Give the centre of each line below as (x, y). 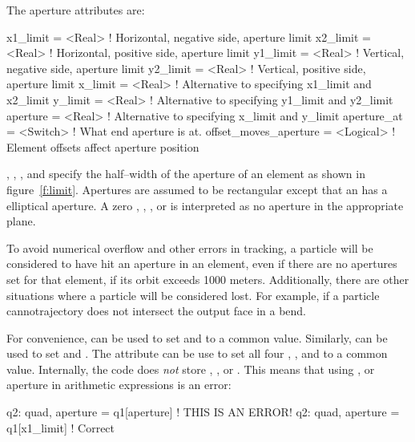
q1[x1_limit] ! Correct (61, 427)
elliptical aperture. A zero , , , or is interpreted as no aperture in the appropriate (205, 205)
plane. (21, 221)
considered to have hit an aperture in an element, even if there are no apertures (202, 264)
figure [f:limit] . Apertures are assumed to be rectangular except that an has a (197, 189)
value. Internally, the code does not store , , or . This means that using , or (191, 369)
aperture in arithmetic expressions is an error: (119, 385)
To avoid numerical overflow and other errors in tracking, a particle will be (190, 247)
